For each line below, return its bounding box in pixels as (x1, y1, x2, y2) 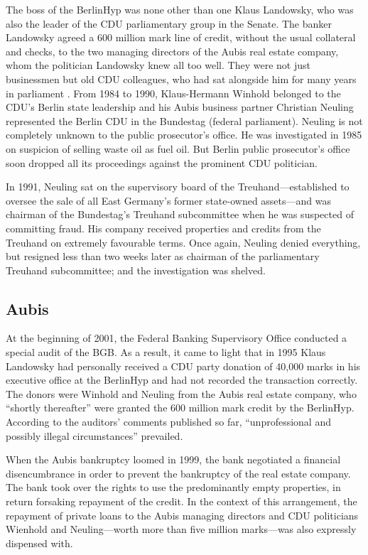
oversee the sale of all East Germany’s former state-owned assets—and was (6, 193, 331, 208)
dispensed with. (6, 535, 73, 550)
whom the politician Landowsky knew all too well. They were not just (6, 58, 310, 72)
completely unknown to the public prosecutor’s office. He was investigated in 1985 (6, 127, 362, 142)
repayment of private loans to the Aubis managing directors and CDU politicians (6, 507, 359, 522)
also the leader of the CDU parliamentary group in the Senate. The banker (6, 16, 332, 31)
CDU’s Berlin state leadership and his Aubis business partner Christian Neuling (6, 99, 354, 114)
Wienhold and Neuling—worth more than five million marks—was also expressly (6, 522, 357, 537)
